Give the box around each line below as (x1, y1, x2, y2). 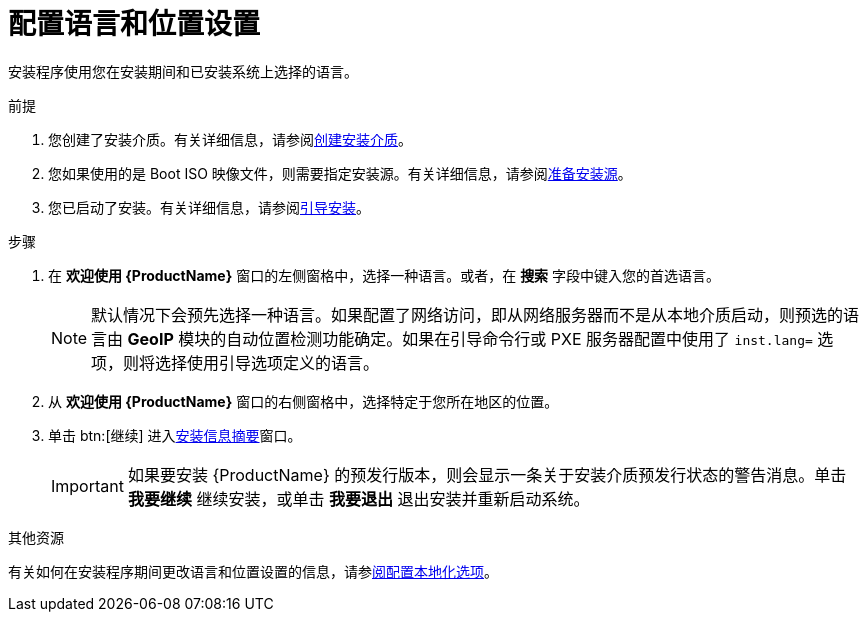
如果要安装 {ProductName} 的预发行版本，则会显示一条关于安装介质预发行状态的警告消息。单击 (127, 464, 847, 485)
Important (51, 475, 124, 496)
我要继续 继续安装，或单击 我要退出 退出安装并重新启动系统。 (127, 488, 590, 509)
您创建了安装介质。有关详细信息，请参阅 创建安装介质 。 (48, 130, 412, 148)
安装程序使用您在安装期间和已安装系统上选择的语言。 (8, 62, 358, 80)
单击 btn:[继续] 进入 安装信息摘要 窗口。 (48, 426, 302, 444)
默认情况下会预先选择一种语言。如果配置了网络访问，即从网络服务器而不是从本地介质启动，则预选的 (91, 304, 844, 325)
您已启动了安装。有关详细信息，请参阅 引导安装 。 (48, 198, 370, 216)
